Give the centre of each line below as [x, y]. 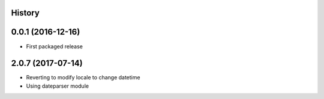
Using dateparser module [58, 86]
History [25, 13]
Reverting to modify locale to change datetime [83, 78]
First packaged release [55, 46]
